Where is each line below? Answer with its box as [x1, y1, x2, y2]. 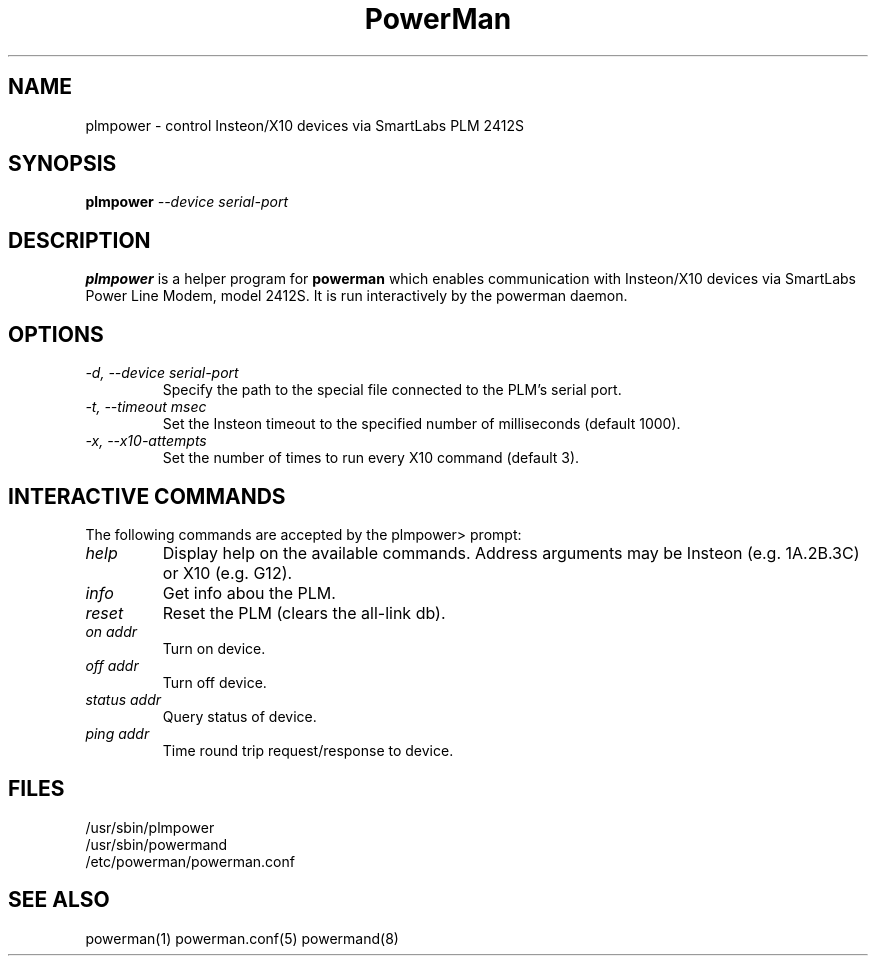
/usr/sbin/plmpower [85, 818, 215, 836]
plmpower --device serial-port [85, 193, 289, 211]
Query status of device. [162, 707, 317, 725]
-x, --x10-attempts [85, 432, 207, 450]
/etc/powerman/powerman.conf [85, 852, 295, 870]
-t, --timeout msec [85, 398, 207, 416]
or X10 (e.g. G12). [162, 562, 293, 583]
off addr [85, 656, 139, 674]
